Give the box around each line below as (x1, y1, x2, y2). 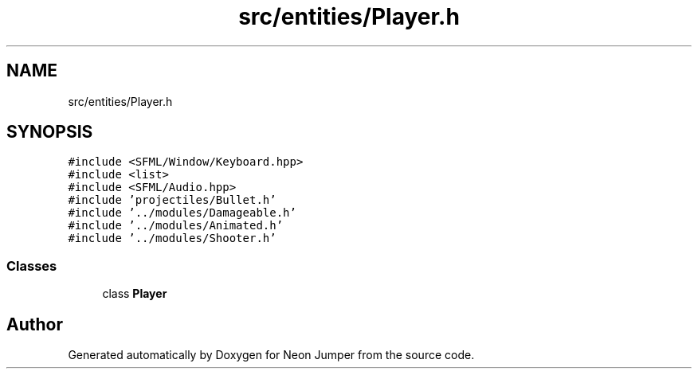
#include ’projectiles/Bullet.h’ (68, 193, 276, 207)
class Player (102, 287, 167, 301)
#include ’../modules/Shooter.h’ (68, 232, 276, 245)
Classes (6, 257, 57, 274)
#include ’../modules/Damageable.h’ (68, 206, 296, 220)
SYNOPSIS (6, 122, 93, 143)
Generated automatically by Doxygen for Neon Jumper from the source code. (68, 348, 475, 362)
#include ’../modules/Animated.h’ (68, 219, 284, 232)
